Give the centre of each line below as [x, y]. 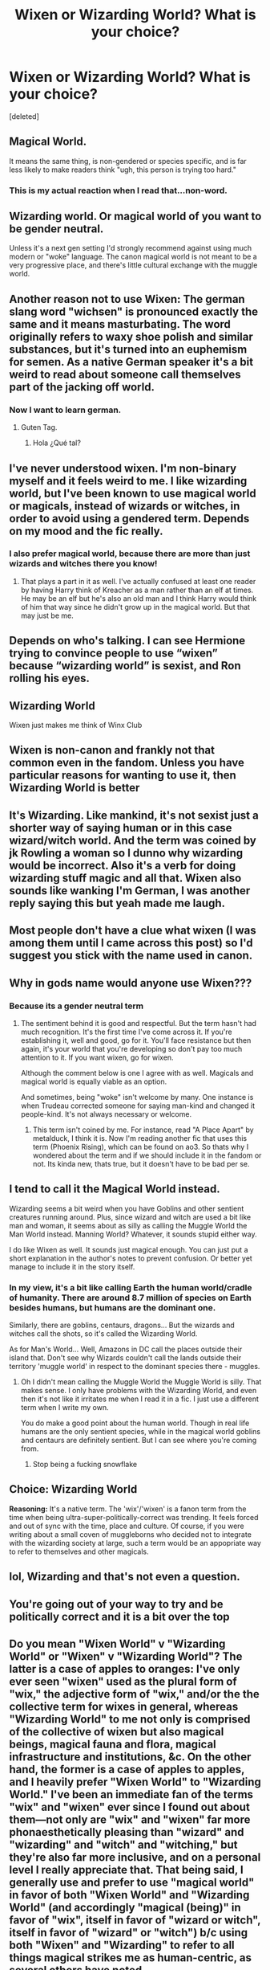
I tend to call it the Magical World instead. [115, 1189]
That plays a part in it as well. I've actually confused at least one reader [138, 581]
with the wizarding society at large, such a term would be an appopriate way [135, 1543]
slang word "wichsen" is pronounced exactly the [134, 311]
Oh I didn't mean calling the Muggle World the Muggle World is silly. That [141, 1382]
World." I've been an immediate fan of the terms [131, 1794]
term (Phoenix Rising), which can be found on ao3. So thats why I [141, 1146]
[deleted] [24, 116]
